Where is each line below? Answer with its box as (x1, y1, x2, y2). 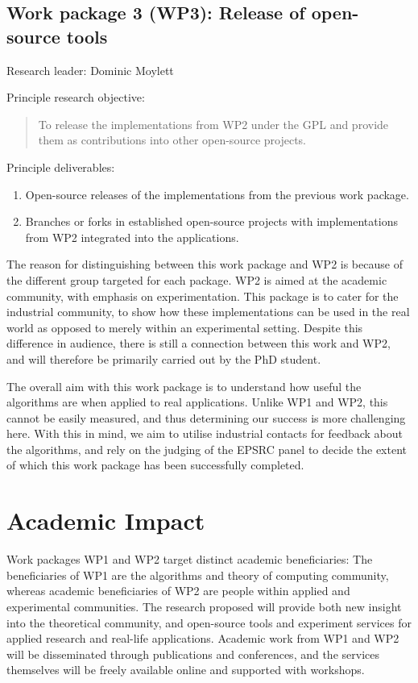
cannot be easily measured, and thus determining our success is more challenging (6, 409, 406, 426)
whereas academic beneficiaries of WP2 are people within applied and (6, 582, 350, 599)
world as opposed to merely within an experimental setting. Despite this (6, 319, 363, 335)
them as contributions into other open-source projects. (38, 131, 306, 148)
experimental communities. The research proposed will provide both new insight (6, 598, 402, 614)
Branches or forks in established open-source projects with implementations (25, 213, 398, 230)
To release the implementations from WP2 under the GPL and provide (38, 115, 389, 132)
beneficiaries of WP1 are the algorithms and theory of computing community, (6, 566, 389, 583)
